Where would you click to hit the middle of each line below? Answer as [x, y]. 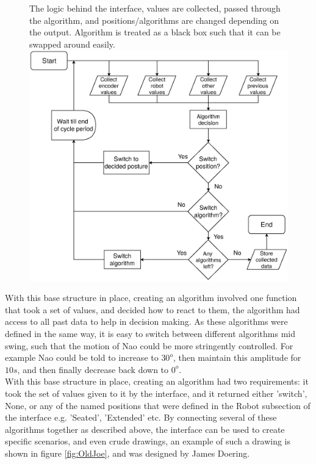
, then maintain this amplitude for [237, 357]
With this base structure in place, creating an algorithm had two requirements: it [157, 381]
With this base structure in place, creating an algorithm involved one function [151, 298]
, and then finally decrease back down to [93, 369]
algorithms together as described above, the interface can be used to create [145, 429]
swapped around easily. [72, 44]
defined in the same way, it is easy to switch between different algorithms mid [150, 333]
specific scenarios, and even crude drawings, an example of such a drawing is [148, 441]
